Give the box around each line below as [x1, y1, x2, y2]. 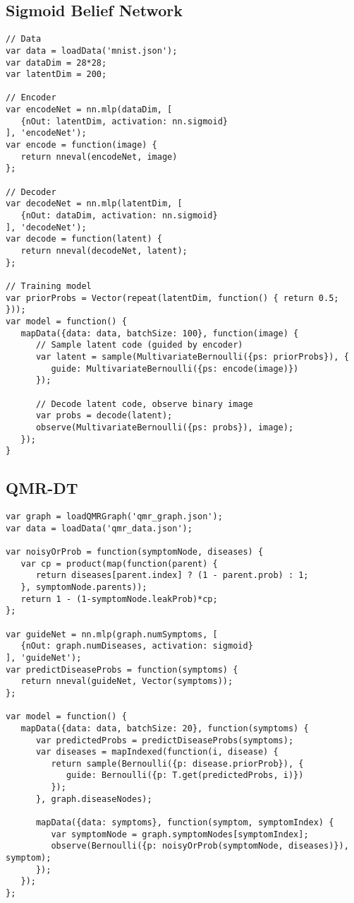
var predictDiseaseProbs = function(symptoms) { [6, 664, 238, 675]
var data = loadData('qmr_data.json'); [6, 523, 193, 533]
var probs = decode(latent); [35, 411, 173, 421]
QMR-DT [6, 477, 78, 499]
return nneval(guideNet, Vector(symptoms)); [20, 676, 233, 687]
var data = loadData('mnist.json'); [6, 45, 178, 56]
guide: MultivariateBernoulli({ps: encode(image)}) [51, 363, 299, 374]
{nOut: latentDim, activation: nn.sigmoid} [20, 116, 228, 126]
